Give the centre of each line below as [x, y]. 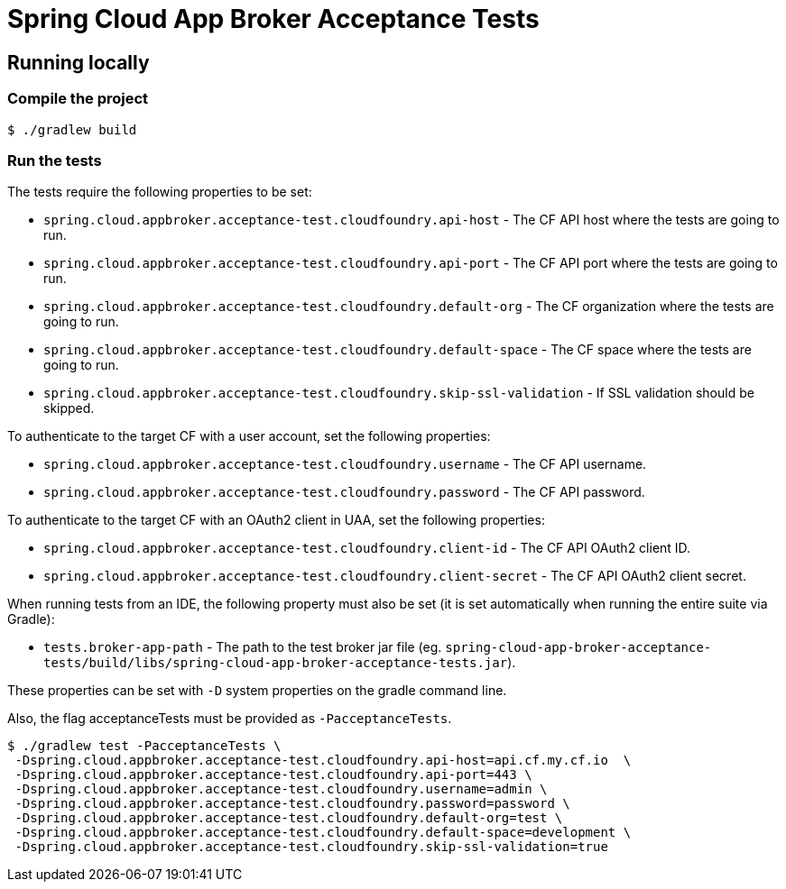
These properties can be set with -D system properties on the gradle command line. [257, 691]
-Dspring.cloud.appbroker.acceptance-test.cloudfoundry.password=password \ [292, 804]
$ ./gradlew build [72, 129]
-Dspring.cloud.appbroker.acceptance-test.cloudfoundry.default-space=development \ [323, 833]
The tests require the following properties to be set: [160, 192]
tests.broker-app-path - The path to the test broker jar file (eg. [243, 647]
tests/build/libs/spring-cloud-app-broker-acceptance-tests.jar [276, 663]
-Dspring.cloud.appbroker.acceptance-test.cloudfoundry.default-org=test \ [289, 818]
